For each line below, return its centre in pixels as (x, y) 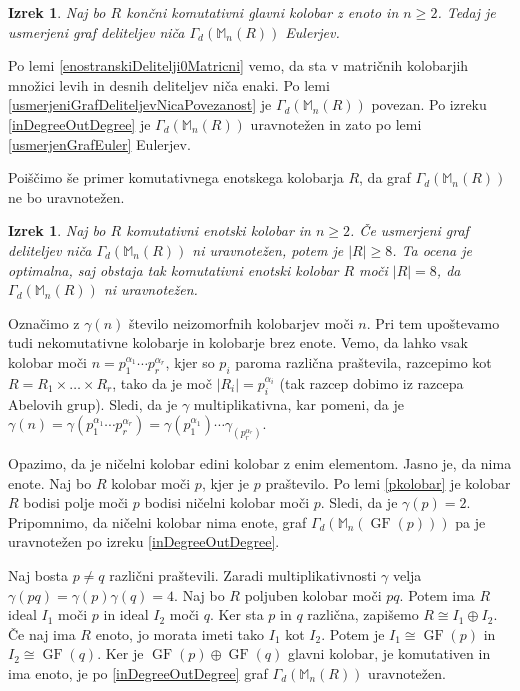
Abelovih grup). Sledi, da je (93, 403)
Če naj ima (42, 633)
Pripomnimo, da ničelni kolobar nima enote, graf (157, 521)
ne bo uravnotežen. (66, 196)
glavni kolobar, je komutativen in (389, 653)
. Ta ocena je (432, 249)
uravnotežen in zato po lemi (336, 123)
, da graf (385, 177)
